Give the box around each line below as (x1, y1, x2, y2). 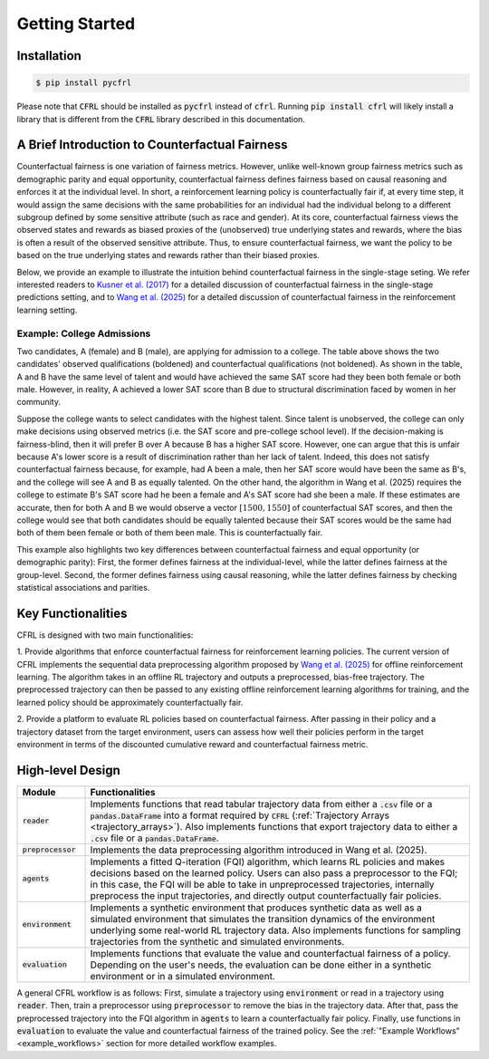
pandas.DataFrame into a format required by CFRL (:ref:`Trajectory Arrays (90, 809, 389, 822)
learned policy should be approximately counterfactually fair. (16, 697, 244, 708)
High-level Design (16, 762, 121, 778)
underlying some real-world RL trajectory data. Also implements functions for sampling (90, 924, 461, 937)
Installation (16, 48, 81, 63)
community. (16, 397, 61, 408)
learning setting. (16, 304, 78, 315)
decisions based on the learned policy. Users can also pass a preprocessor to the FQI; (90, 866, 458, 879)
